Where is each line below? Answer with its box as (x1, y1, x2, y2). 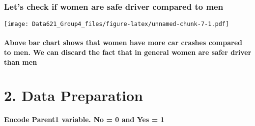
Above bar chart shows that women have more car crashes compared (4, 37, 242, 48)
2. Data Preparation (4, 85, 143, 105)
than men (4, 56, 37, 67)
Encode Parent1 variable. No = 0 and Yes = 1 (4, 114, 165, 125)
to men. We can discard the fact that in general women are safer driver (4, 47, 252, 57)
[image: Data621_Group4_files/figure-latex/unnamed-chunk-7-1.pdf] (4, 21, 229, 28)
